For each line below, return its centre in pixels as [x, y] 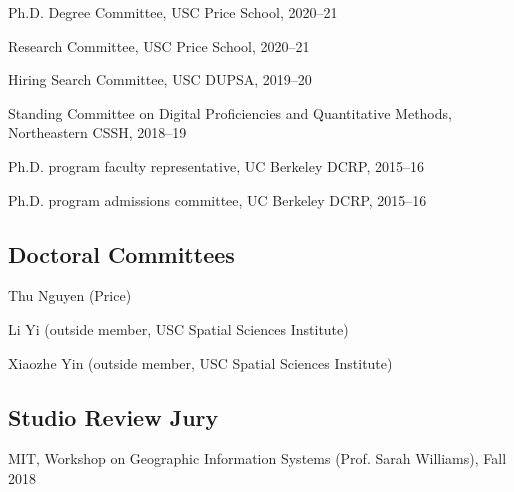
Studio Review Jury [113, 416]
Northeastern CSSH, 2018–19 [97, 132]
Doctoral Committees [121, 253]
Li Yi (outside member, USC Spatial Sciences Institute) [178, 328]
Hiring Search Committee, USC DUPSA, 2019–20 [160, 79]
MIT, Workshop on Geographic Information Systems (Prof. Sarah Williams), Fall [257, 458]
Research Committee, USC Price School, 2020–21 [159, 45]
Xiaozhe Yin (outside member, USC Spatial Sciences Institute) [200, 362]
